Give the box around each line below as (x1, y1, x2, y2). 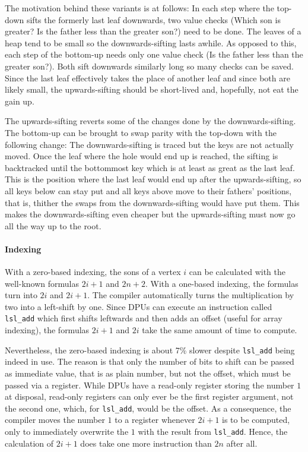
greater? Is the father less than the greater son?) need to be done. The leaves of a (5, 25, 301, 37)
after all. (226, 437, 258, 449)
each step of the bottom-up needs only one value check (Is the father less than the (5, 48, 303, 61)
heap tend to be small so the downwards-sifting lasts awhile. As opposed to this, (5, 36, 297, 49)
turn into (5, 289, 37, 301)
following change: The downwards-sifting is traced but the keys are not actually (5, 138, 294, 150)
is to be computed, (222, 413, 290, 426)
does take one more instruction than (80, 437, 212, 449)
